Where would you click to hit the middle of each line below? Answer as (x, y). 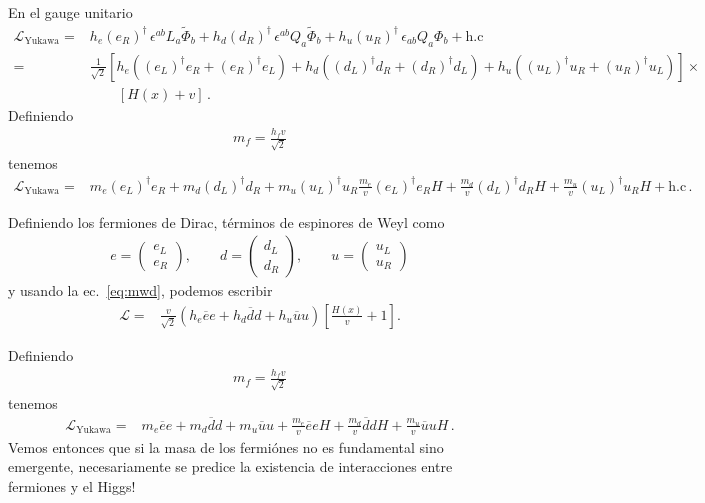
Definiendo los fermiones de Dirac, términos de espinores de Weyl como (226, 221)
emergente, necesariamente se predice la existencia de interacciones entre (230, 466)
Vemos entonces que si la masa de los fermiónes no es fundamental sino (226, 446)
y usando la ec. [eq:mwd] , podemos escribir (140, 290)
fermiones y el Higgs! (72, 485)
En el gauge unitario (70, 12)
